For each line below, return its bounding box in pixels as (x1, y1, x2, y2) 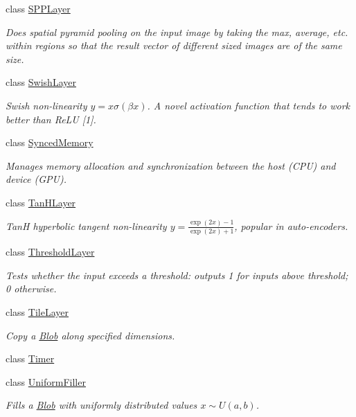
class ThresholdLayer (6, 245, 95, 259)
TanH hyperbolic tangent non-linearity (6, 218, 167, 233)
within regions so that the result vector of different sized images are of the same (6, 38, 342, 53)
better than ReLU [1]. (6, 112, 96, 126)
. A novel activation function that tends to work (147, 98, 350, 112)
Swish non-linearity (6, 98, 87, 112)
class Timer (6, 351, 55, 366)
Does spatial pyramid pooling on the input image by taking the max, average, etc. (6, 24, 348, 39)
